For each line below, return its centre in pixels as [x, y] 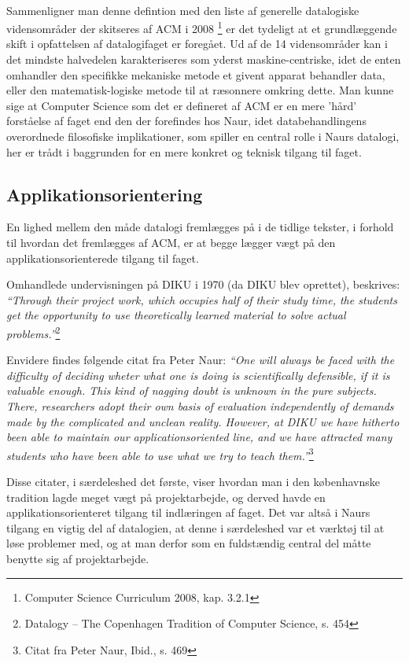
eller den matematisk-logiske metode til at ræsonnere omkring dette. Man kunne [200, 90]
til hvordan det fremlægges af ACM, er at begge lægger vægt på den [171, 242]
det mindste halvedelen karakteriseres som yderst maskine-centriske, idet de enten [204, 59]
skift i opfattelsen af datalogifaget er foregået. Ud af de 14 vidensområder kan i [197, 44]
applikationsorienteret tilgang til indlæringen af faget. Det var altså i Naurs [188, 512]
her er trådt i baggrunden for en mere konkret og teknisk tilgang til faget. [184, 151]
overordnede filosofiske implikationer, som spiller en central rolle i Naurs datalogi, [203, 136]
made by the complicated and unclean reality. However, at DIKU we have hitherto [203, 421]
